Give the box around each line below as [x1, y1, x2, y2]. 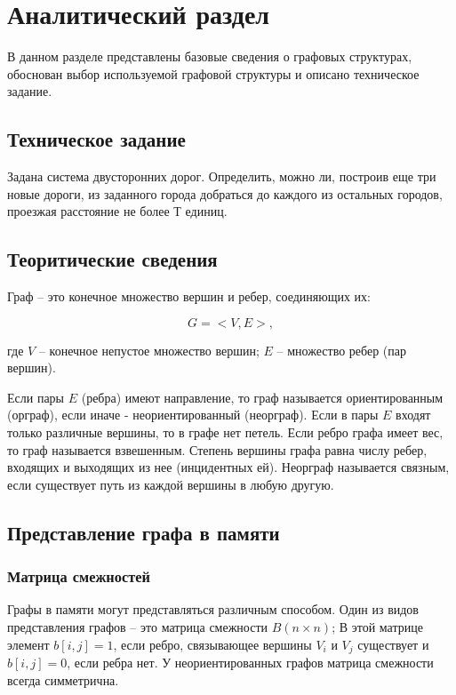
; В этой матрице [332, 618, 423, 636]
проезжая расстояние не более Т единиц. [7, 202, 228, 220]
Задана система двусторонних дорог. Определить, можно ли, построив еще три [7, 167, 436, 186]
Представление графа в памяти [7, 518, 280, 546]
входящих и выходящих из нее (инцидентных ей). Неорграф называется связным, [7, 458, 450, 476]
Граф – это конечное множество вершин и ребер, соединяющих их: [7, 287, 371, 306]
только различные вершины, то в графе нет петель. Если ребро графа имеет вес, [7, 423, 444, 442]
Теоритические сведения [7, 245, 218, 273]
